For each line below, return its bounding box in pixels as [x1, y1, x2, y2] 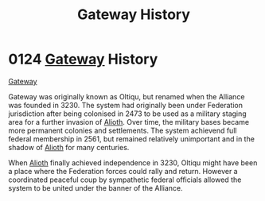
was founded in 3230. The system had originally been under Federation [8, 100, 243, 110]
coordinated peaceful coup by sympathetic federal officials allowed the [8, 175, 242, 184]
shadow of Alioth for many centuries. [8, 142, 130, 152]
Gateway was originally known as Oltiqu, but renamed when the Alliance [8, 91, 245, 101]
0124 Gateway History [8, 50, 158, 68]
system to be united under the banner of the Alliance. [8, 183, 183, 192]
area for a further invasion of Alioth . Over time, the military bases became [8, 117, 249, 126]
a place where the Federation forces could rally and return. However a [8, 166, 238, 176]
